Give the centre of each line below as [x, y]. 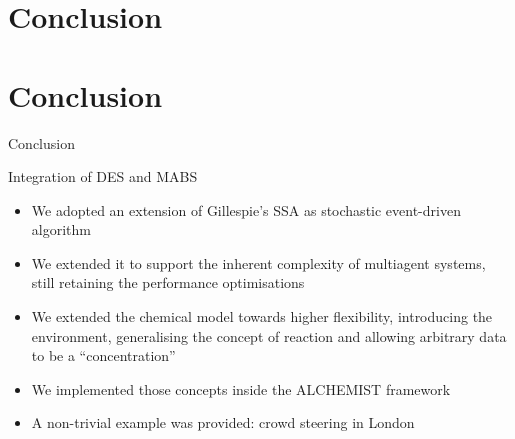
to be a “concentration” [103, 355]
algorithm [61, 229]
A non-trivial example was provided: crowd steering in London [223, 422]
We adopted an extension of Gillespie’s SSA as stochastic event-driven [246, 209]
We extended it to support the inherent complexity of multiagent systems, [258, 262]
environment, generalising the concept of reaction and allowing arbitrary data [269, 335]
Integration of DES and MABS [103, 176]
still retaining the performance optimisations [168, 282]
